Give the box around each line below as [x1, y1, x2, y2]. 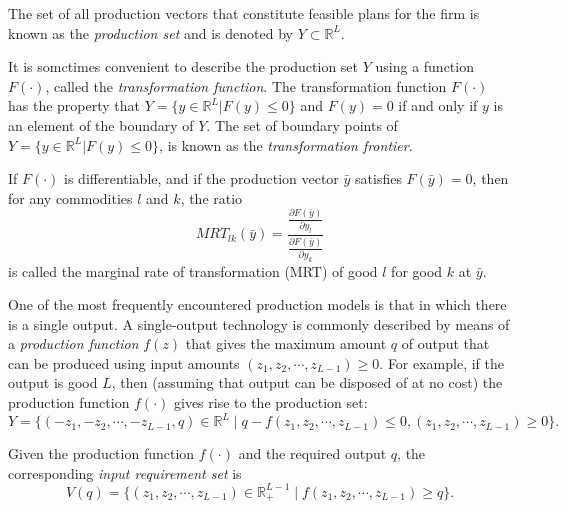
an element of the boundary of [8, 114, 194, 135]
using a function [375, 56, 474, 77]
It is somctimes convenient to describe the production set [8, 56, 359, 77]
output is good [8, 372, 98, 393]
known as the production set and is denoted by [8, 22, 293, 43]
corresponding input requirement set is [8, 462, 242, 483]
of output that [401, 333, 490, 354]
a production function [8, 333, 139, 354]
